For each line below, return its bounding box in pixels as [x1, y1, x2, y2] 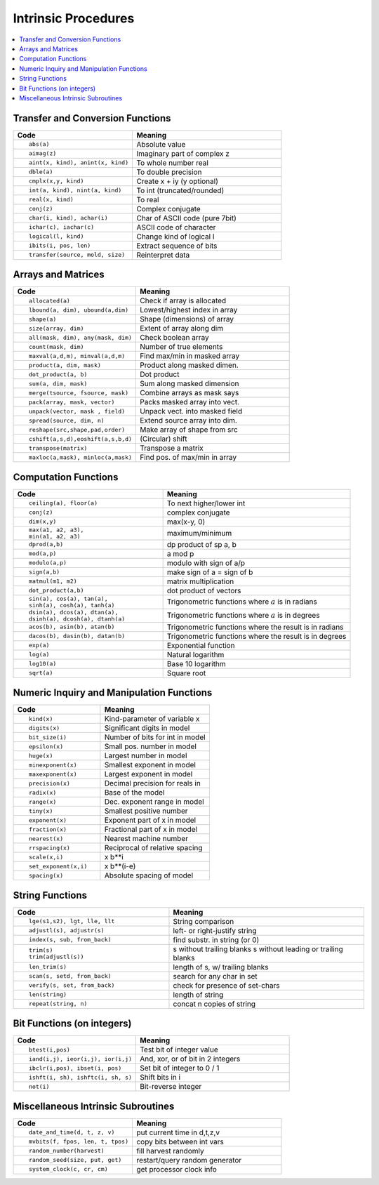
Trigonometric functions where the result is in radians [166, 622, 344, 632]
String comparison [173, 916, 234, 926]
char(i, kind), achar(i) [28, 214, 108, 222]
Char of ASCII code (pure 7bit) [136, 213, 237, 223]
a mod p [166, 548, 194, 558]
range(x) [28, 797, 57, 805]
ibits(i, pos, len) [28, 242, 91, 249]
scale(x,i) [28, 853, 64, 861]
